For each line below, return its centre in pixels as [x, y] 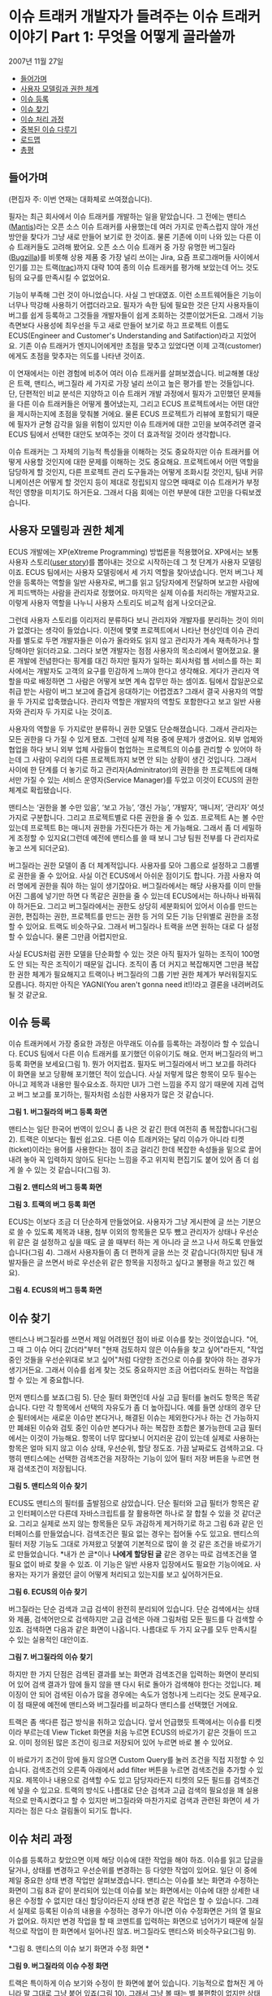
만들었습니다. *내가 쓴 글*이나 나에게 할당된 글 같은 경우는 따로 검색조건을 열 [137, 1554]
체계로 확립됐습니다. [40, 790]
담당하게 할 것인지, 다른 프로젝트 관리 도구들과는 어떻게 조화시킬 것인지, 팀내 [129, 472]
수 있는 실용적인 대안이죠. [49, 1640]
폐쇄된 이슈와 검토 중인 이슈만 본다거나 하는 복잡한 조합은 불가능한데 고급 [132, 1428]
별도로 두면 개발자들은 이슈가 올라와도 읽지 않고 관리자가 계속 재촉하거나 [137, 640]
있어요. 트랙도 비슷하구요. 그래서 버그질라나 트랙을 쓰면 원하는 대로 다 [135, 926]
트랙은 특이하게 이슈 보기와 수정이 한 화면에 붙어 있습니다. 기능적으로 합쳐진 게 [132, 1983]
